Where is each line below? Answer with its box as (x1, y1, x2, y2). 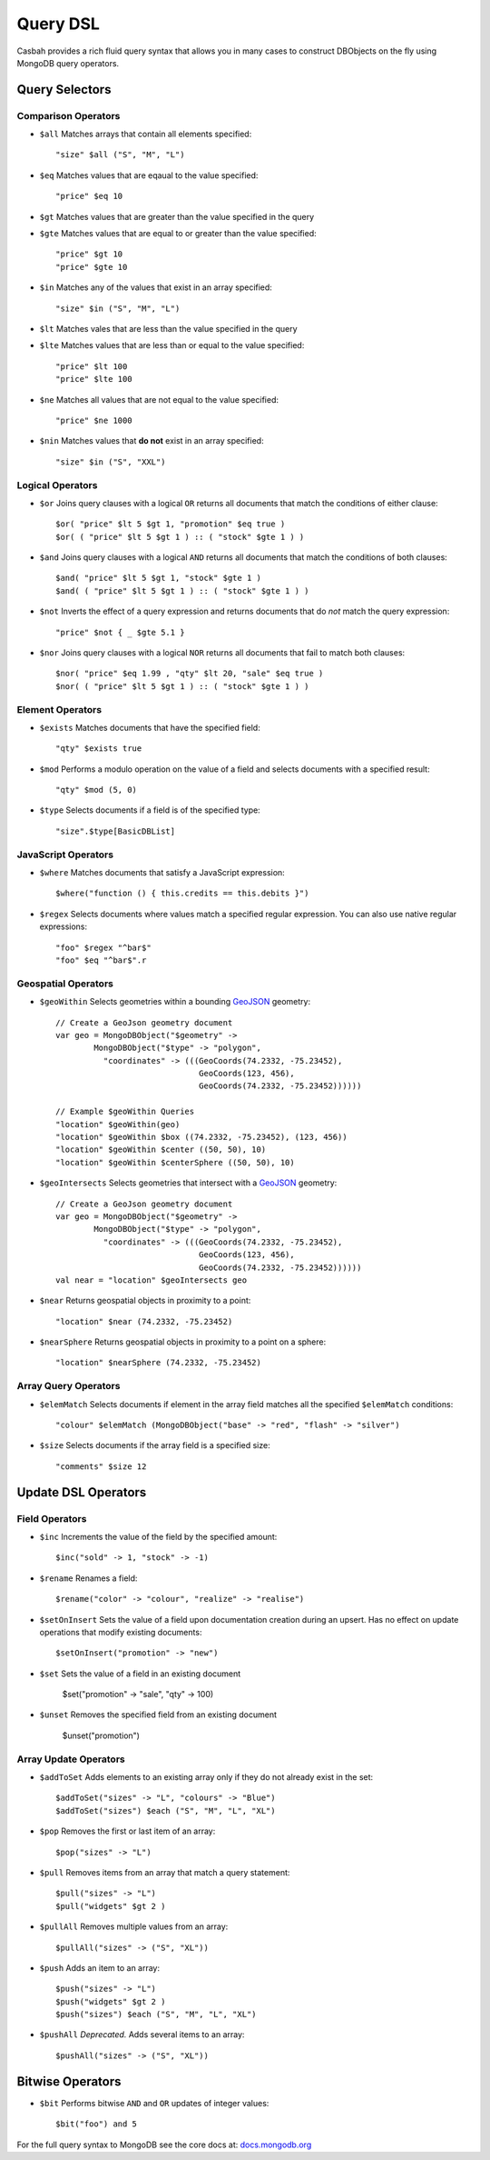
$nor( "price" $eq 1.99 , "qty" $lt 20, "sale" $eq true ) (55, 668, 324, 679)
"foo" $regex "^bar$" (55, 942, 152, 953)
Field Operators (16, 1512, 87, 1525)
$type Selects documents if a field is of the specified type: (39, 805, 260, 815)
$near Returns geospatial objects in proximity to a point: (39, 1295, 251, 1306)
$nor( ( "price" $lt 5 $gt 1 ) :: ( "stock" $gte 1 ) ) (55, 681, 309, 691)
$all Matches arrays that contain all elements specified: (39, 128, 252, 140)
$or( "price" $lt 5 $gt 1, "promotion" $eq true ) (55, 519, 286, 529)
